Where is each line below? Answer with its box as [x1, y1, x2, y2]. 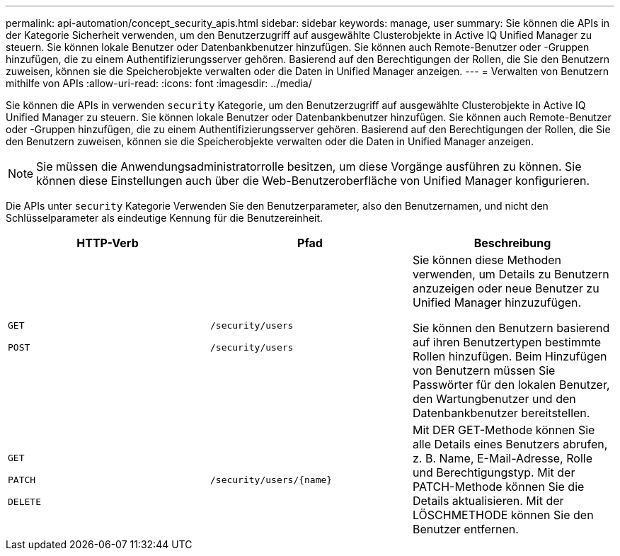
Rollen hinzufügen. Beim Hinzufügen [412, 349, 607, 363]
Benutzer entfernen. [412, 522, 519, 536]
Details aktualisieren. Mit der [412, 494, 564, 508]
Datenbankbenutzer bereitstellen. [412, 406, 590, 420]
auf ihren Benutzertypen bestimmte [412, 335, 602, 349]
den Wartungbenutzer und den [412, 392, 576, 406]
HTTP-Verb [76, 236, 139, 250]
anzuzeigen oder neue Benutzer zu [412, 281, 599, 295]
